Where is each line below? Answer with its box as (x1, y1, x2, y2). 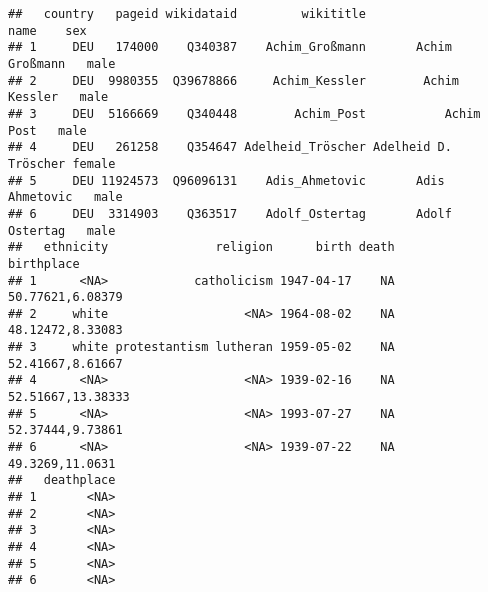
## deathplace (8, 473, 116, 488)
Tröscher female (8, 156, 116, 171)
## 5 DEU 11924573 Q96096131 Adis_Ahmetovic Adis (8, 173, 445, 188)
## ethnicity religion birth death (8, 240, 395, 255)
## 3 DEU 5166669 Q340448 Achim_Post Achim (8, 106, 481, 121)
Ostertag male (8, 223, 116, 238)
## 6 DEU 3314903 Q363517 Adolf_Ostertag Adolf (8, 206, 452, 221)
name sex (8, 23, 87, 38)
